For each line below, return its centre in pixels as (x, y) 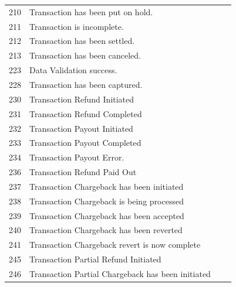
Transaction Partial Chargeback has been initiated (120, 273)
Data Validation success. (73, 70)
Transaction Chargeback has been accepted (107, 215)
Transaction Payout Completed (85, 143)
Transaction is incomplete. (77, 26)
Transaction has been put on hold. (91, 11)
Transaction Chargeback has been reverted (106, 230)
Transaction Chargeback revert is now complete (115, 245)
